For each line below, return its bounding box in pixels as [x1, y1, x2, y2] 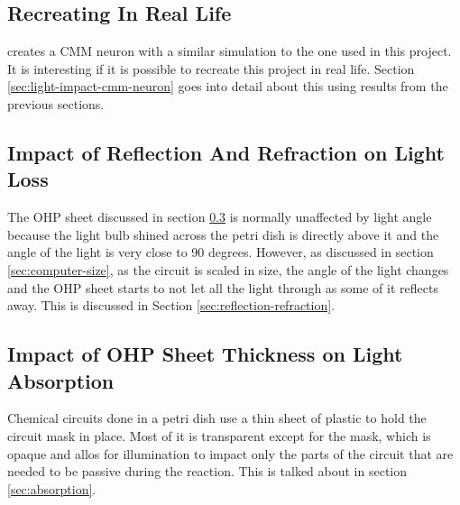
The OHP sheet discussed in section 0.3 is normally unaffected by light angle [7, 207, 432, 226]
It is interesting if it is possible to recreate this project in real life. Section [7, 59, 415, 78]
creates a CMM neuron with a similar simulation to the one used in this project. [7, 41, 452, 60]
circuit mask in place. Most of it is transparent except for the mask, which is [7, 426, 431, 445]
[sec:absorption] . [7, 479, 97, 498]
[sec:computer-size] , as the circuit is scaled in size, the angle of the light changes [7, 260, 449, 279]
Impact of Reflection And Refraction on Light [7, 138, 445, 166]
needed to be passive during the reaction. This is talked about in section [7, 462, 408, 481]
